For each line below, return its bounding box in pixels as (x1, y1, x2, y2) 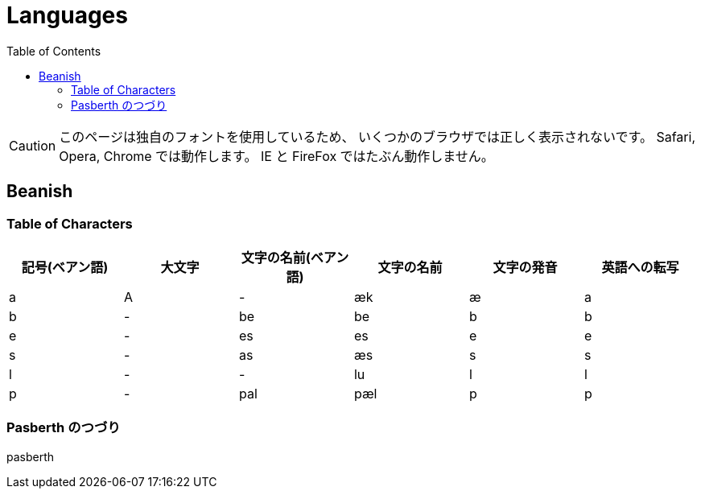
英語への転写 (601, 258, 679, 275)
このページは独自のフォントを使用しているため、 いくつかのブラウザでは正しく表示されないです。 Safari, (59, 128, 695, 145)
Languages (6, 2, 128, 29)
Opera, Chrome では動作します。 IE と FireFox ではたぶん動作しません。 (59, 147, 494, 164)
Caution (9, 137, 56, 154)
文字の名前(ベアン (241, 249, 349, 266)
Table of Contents (6, 43, 101, 58)
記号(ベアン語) (21, 258, 109, 275)
